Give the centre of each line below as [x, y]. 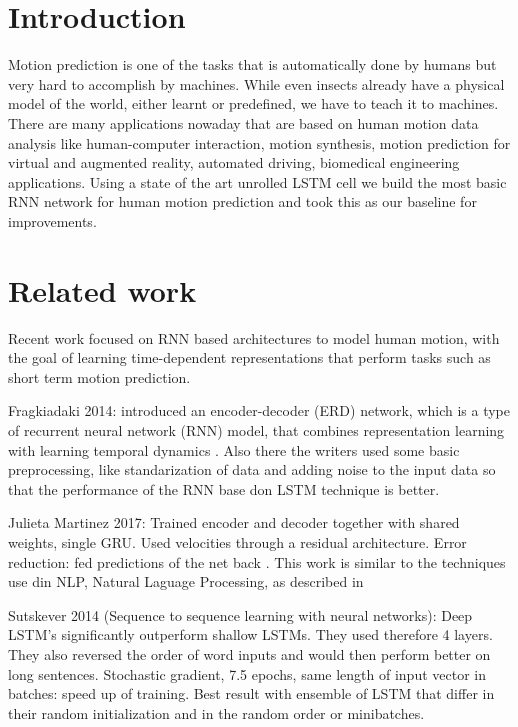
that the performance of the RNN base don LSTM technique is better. [224, 488]
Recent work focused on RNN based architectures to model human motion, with [254, 337]
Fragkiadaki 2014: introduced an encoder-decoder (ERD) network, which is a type [259, 410]
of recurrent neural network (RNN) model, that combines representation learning [256, 429]
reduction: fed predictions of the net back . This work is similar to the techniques [257, 561]
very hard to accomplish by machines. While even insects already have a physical [256, 83]
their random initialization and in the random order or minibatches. [216, 712]
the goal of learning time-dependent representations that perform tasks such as [249, 357]
